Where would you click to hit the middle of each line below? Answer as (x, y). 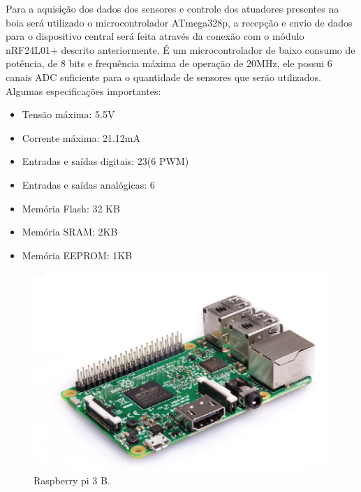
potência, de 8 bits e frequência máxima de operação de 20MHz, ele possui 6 (169, 63)
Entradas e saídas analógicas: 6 (88, 184)
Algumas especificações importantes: (83, 91)
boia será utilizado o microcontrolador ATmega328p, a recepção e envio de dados (179, 22)
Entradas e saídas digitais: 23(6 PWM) (105, 161)
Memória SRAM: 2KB (70, 232)
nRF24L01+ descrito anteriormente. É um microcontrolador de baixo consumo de (180, 49)
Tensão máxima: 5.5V (68, 114)
